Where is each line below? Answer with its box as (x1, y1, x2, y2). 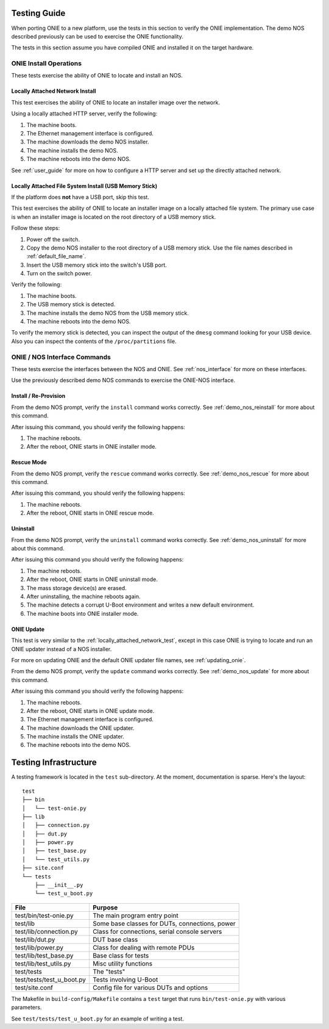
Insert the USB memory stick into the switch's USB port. (26, 261, 167, 269)
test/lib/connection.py (15, 927, 79, 936)
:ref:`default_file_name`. (26, 253, 87, 260)
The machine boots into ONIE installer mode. (26, 610, 139, 617)
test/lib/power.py (15, 943, 64, 951)
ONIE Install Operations (11, 59, 82, 68)
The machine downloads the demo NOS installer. (26, 138, 149, 146)
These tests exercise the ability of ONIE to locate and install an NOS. (11, 72, 183, 79)
